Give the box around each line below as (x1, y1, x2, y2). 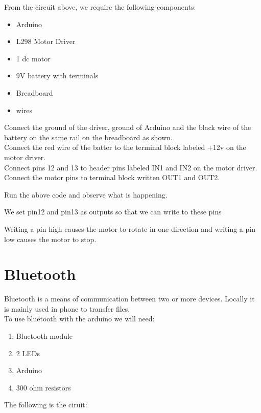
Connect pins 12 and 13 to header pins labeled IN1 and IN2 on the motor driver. (4, 162, 257, 172)
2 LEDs (16, 347, 40, 358)
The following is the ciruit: (4, 399, 87, 410)
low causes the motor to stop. (4, 233, 97, 244)
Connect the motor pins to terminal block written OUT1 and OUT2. (4, 172, 220, 183)
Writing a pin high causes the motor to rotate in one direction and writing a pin (4, 223, 255, 234)
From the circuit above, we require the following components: (4, 2, 196, 12)
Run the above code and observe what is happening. (4, 189, 168, 200)
